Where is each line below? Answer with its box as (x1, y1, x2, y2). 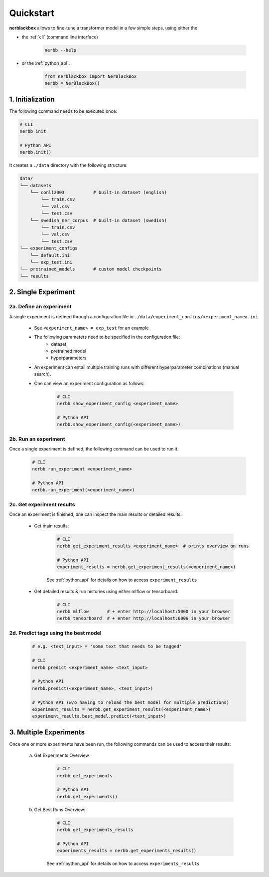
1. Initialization (9, 95, 55, 103)
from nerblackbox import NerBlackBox (44, 73, 137, 79)
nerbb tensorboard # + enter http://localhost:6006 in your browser (57, 616, 231, 621)
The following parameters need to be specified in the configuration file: (34, 334, 180, 340)
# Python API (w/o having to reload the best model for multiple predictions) (32, 699, 229, 705)
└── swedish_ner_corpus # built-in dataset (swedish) (30, 218, 167, 223)
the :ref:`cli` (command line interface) (21, 34, 98, 40)
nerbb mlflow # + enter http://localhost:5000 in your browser (57, 609, 231, 614)
